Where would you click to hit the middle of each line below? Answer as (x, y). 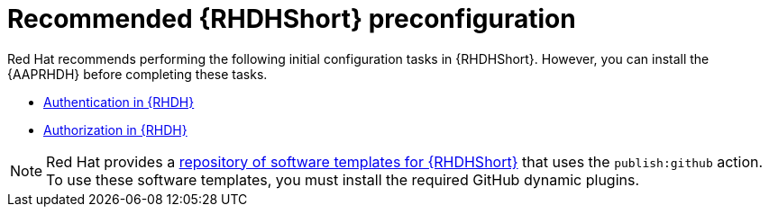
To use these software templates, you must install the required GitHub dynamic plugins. (343, 179)
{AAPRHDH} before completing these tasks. (137, 74)
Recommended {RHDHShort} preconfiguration (292, 19)
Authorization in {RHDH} (115, 129)
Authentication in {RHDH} (119, 102)
